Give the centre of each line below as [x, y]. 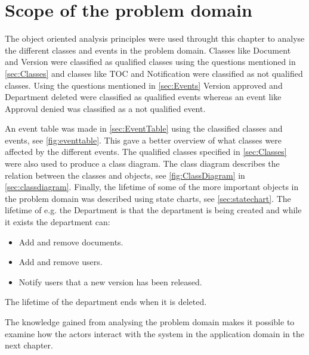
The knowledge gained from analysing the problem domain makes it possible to [150, 322]
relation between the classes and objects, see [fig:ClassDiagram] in [125, 175]
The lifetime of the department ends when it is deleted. [106, 302]
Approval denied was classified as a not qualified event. [105, 108]
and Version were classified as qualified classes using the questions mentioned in [150, 62]
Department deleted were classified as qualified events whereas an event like [143, 97]
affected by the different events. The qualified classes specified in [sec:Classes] [146, 152]
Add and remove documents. [71, 242]
